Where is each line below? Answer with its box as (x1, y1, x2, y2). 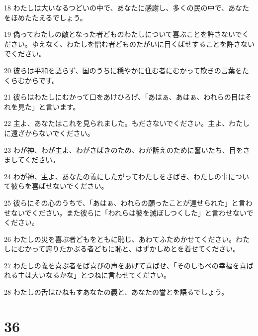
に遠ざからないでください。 (4, 127, 94, 138)
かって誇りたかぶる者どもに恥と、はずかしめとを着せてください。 (24, 243, 240, 254)
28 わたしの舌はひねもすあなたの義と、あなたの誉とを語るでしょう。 (4, 287, 229, 297)
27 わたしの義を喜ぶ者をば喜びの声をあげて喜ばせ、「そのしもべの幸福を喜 (4, 260, 247, 270)
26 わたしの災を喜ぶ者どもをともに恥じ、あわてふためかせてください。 (4, 233, 236, 244)
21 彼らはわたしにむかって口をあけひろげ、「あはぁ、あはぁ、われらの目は (4, 92, 245, 102)
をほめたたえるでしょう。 (4, 12, 87, 22)
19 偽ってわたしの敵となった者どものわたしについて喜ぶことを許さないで (4, 29, 242, 39)
